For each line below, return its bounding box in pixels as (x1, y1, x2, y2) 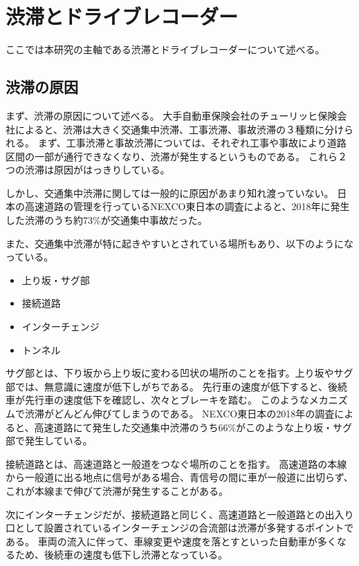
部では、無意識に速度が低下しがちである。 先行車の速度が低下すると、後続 (6, 379, 347, 393)
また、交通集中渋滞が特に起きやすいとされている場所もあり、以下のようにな (6, 236, 354, 250)
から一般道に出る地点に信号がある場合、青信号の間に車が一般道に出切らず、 (6, 470, 353, 484)
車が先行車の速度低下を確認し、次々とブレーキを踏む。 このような (6, 393, 309, 407)
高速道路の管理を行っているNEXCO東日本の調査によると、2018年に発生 (24, 199, 350, 214)
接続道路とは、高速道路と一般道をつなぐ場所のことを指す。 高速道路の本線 (6, 456, 347, 471)
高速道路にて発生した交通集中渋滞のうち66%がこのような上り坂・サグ (34, 419, 353, 434)
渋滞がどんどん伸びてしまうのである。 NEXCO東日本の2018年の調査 (24, 406, 335, 421)
